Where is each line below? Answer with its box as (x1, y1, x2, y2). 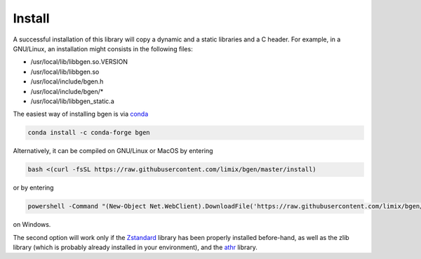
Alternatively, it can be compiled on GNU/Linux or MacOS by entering (13, 147, 213, 155)
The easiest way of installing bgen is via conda (13, 109, 149, 119)
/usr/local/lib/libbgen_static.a (30, 97, 115, 105)
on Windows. (13, 220, 51, 229)
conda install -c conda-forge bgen (27, 128, 150, 137)
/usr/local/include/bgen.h (30, 77, 104, 86)
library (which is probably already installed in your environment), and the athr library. (13, 243, 258, 251)
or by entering (13, 183, 54, 192)
